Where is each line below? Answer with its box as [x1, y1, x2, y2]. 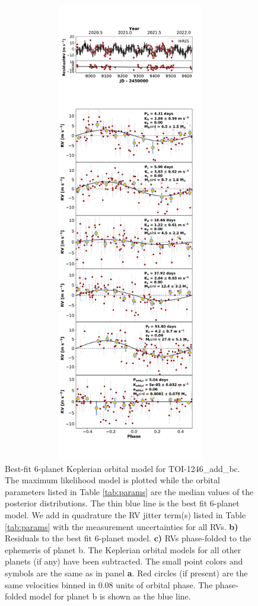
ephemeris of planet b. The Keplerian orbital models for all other [5, 543, 241, 556]
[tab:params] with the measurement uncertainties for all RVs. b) [5, 520, 238, 532]
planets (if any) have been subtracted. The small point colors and [5, 555, 243, 567]
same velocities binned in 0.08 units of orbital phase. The [5, 578, 213, 591]
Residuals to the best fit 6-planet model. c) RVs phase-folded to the [5, 532, 251, 544]
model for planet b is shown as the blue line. [29, 590, 191, 602]
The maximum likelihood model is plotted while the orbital [5, 474, 220, 486]
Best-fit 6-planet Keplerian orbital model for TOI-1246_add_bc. [5, 462, 240, 474]
